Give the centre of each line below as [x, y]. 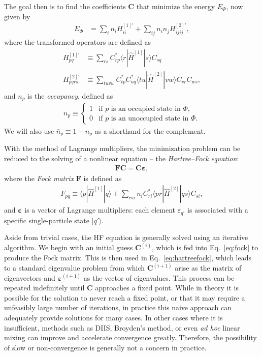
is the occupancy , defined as [70, 95]
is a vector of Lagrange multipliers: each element [100, 210]
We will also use [29, 131]
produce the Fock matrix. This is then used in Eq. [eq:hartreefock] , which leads [128, 257]
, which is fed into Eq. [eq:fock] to [205, 247]
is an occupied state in [146, 109]
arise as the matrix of [208, 268]
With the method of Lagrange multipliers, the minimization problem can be [122, 148]
